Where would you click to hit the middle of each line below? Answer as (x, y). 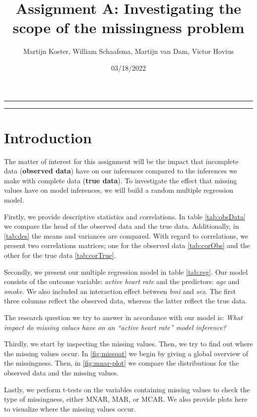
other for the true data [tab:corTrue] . (60, 255)
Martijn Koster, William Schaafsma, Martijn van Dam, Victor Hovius (128, 51)
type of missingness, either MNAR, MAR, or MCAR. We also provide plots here (126, 399)
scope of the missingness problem (128, 27)
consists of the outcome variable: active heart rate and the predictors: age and (122, 281)
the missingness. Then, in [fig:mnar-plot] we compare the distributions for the (122, 363)
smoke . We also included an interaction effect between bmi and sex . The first (120, 291)
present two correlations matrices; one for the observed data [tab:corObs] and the (127, 245)
